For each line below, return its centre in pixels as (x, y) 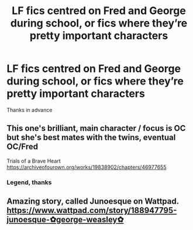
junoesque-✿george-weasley (62, 220)
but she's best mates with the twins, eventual (91, 138)
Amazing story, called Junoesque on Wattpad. (93, 202)
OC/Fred (23, 147)
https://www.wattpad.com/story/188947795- (92, 210)
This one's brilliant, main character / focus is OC (96, 128)
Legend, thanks (29, 182)
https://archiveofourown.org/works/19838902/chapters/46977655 (87, 167)
